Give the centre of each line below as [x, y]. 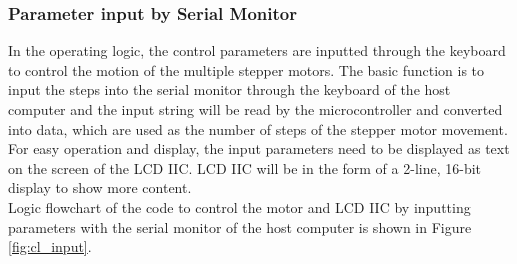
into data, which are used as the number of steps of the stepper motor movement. [258, 128]
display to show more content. [100, 187]
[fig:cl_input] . [50, 246]
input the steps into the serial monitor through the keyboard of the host [229, 89]
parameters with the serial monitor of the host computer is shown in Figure [240, 226]
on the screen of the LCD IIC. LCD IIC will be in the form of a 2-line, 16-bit [245, 167]
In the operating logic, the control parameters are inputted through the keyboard [257, 50]
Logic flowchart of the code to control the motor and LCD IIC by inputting [239, 206]
